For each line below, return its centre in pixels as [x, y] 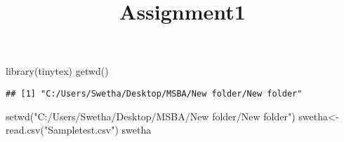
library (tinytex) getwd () [57, 71]
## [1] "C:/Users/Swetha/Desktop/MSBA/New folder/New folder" [154, 93]
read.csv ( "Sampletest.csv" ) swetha [79, 130]
